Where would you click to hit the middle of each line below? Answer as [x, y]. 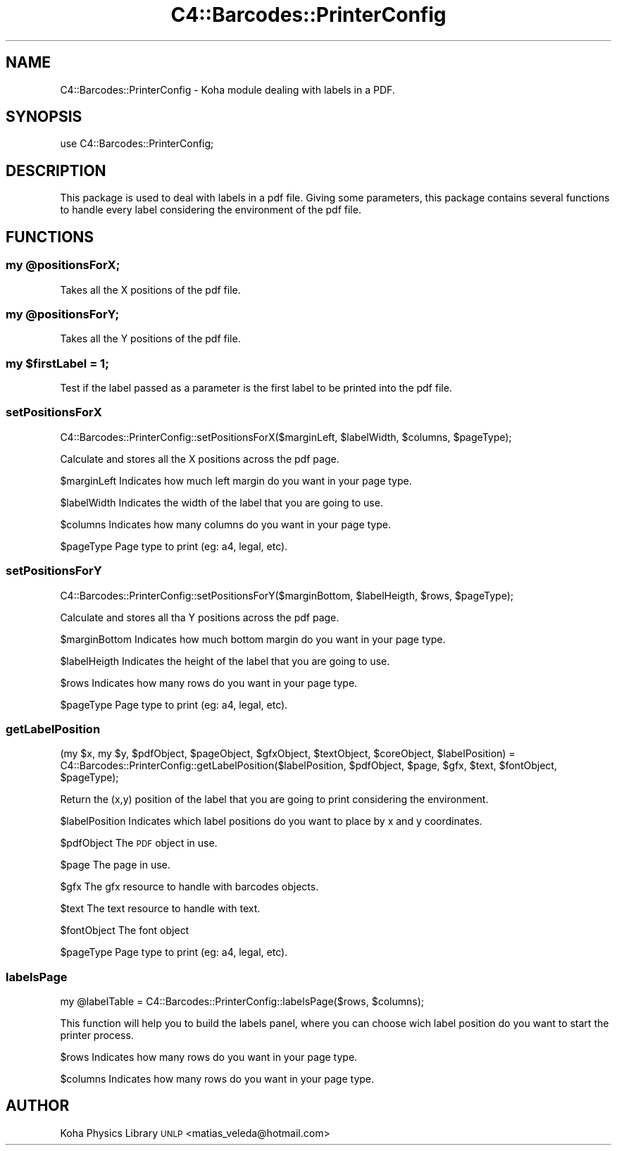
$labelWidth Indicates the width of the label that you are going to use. [222, 502]
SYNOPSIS [44, 117]
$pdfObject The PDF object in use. [139, 843]
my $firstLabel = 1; [57, 363]
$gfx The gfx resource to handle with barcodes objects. [189, 887]
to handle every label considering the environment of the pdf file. [211, 210]
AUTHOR [38, 1106]
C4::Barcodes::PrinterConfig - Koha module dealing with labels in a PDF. [228, 89]
